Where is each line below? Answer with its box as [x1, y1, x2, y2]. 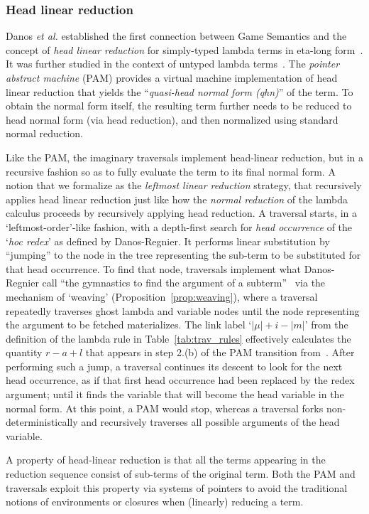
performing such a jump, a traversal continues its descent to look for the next [6, 358, 343, 373]
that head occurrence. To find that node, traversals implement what [6, 261, 302, 276]
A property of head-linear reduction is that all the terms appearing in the [6, 452, 326, 467]
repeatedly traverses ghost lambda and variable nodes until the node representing [6, 303, 360, 318]
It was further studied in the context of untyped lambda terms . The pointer [6, 56, 340, 71]
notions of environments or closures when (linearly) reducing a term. [6, 494, 304, 509]
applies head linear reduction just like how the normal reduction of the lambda [6, 191, 348, 206]
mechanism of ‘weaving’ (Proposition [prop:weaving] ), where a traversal [6, 289, 318, 304]
